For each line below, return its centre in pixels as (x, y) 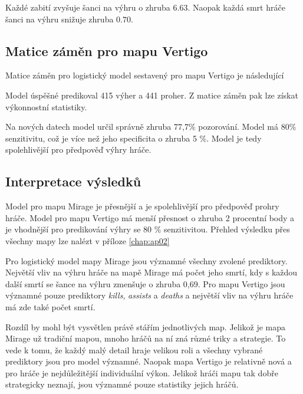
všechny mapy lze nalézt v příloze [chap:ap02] (88, 240)
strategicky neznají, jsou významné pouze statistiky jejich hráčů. (122, 384)
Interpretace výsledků (73, 181)
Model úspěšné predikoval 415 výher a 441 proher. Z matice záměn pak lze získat (152, 95)
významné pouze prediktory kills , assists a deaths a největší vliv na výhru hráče (149, 295)
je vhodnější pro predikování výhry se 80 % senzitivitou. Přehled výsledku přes (148, 229)
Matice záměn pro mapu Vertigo (107, 50)
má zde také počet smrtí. (50, 306)
